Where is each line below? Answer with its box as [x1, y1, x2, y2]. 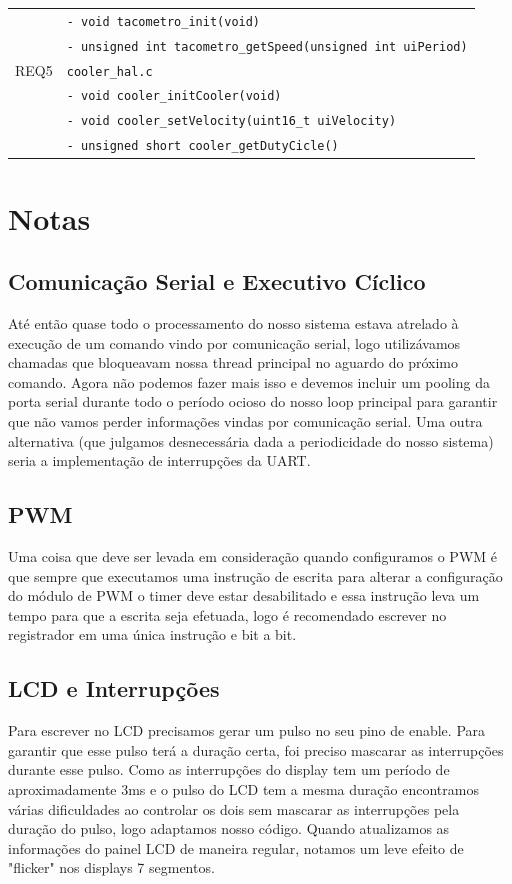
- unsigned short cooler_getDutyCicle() [66, 139, 339, 154]
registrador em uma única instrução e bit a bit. [8, 624, 297, 645]
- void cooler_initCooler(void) [66, 89, 282, 104]
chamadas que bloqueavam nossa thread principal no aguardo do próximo [8, 352, 458, 373]
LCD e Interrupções [8, 673, 220, 704]
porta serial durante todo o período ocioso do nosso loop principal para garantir [8, 391, 498, 412]
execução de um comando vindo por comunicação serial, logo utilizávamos [8, 332, 461, 353]
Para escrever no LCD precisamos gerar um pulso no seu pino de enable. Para [8, 720, 486, 741]
